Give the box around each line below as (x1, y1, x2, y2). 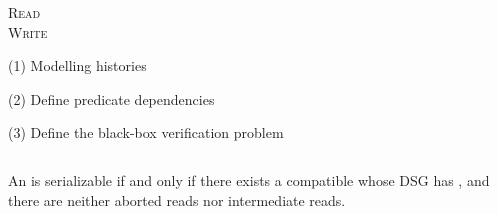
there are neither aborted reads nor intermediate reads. (8, 189, 346, 210)
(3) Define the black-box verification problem (8, 122, 284, 143)
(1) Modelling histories (8, 55, 147, 76)
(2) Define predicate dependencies (8, 88, 215, 109)
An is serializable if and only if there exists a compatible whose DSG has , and (8, 169, 490, 190)
